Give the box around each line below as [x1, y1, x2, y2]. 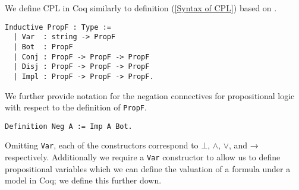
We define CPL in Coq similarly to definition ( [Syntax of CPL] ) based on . [5, 2, 277, 14]
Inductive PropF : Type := [5, 23, 111, 31]
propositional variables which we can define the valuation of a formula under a [5, 162, 291, 175]
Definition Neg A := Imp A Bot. [5, 122, 133, 131]
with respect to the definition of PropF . [5, 101, 147, 113]
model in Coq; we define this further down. [5, 174, 162, 186]
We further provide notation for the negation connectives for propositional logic [5, 89, 295, 102]
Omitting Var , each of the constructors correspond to [5, 139, 199, 151]
